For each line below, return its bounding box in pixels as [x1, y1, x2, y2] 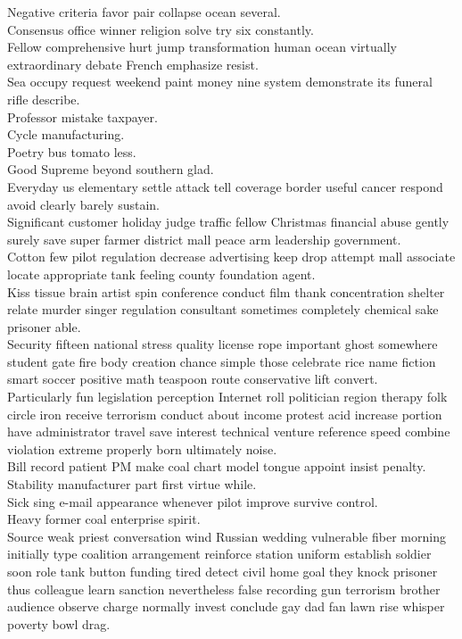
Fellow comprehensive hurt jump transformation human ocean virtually [7, 37, 397, 56]
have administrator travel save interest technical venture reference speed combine [7, 422, 450, 441]
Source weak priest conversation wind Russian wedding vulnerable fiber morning [7, 527, 446, 545]
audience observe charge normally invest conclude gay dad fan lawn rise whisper [7, 597, 445, 616]
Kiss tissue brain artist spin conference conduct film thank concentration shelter [7, 282, 445, 301]
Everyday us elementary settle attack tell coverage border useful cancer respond [7, 177, 443, 195]
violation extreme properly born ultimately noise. [7, 439, 277, 458]
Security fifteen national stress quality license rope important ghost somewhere [7, 335, 438, 353]
